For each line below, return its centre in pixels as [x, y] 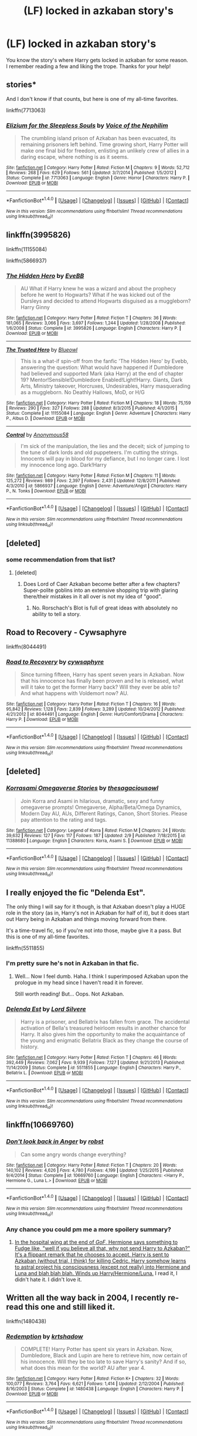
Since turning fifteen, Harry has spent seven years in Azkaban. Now [102, 674]
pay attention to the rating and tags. [64, 819]
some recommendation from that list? [61, 560]
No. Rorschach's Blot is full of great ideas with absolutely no [105, 608]
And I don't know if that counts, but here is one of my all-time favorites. [92, 99]
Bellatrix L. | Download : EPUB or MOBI [45, 1073]
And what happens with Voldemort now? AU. [74, 693]
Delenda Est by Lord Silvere [46, 1009]
